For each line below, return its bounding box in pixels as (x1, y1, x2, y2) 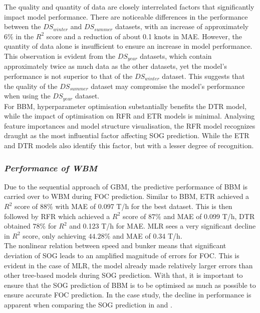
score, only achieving (23, 230, 86, 241)
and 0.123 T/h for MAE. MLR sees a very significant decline (69, 221, 256, 231)
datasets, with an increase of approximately (115, 21, 249, 32)
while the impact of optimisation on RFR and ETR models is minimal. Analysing (4, 111, 255, 121)
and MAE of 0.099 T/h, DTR (163, 211, 255, 221)
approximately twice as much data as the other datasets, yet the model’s (4, 61, 227, 71)
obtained (4, 221, 31, 231)
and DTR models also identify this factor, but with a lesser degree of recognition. (4, 140, 254, 151)
